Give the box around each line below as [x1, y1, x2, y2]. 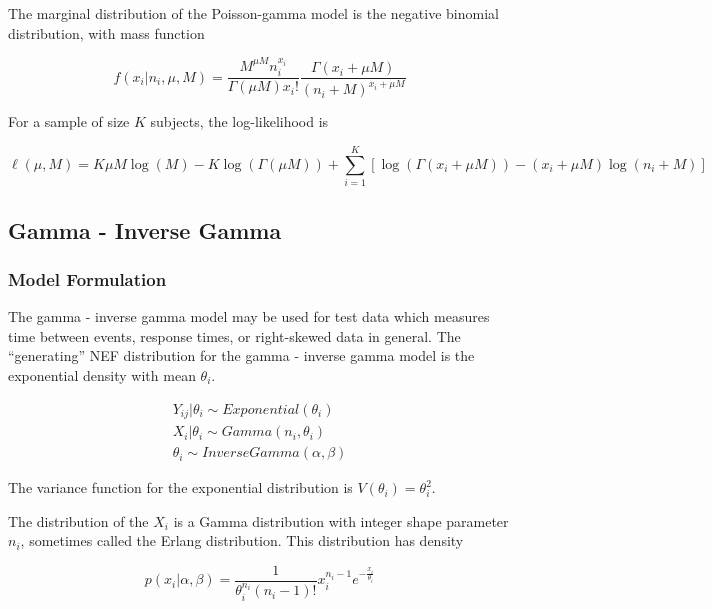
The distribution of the [8, 510, 149, 531]
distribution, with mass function [8, 22, 205, 43]
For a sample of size [8, 111, 130, 132]
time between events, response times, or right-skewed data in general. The [8, 325, 461, 346]
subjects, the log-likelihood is [150, 111, 329, 132]
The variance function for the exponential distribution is [8, 477, 353, 498]
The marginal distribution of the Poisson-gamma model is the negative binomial [8, 3, 499, 23]
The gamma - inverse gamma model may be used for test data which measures [8, 306, 490, 327]
